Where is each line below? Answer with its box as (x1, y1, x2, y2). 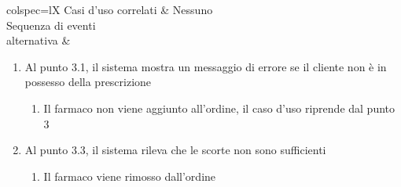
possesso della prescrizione (24, 74, 152, 90)
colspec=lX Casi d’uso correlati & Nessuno (6, 2, 213, 17)
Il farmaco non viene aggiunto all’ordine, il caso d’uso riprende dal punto (43, 99, 395, 116)
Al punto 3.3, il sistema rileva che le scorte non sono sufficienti (24, 142, 326, 158)
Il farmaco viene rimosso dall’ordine (43, 167, 216, 184)
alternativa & (6, 32, 71, 49)
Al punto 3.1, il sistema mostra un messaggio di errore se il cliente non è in (24, 58, 387, 74)
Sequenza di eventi (6, 16, 96, 33)
